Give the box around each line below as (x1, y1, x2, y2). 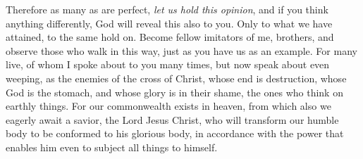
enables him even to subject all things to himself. (6, 139, 218, 154)
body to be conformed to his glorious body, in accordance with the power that (6, 126, 344, 141)
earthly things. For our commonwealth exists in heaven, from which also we (6, 98, 331, 113)
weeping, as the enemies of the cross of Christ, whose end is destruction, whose (6, 70, 347, 85)
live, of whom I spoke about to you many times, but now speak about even (6, 57, 330, 72)
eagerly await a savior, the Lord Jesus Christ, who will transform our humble (6, 112, 339, 127)
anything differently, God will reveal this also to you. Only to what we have (6, 15, 333, 30)
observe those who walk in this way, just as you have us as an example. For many (6, 43, 357, 58)
